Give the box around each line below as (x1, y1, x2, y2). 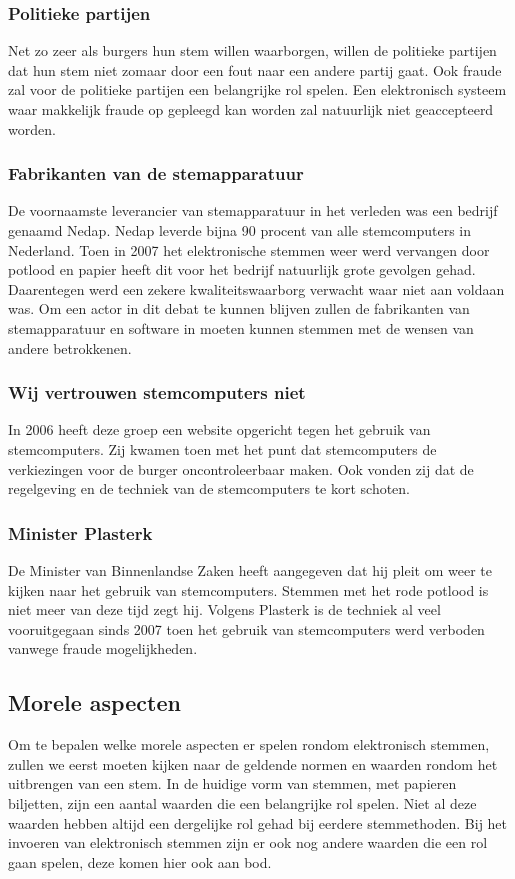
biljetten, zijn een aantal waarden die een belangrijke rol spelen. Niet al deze (8, 792, 477, 813)
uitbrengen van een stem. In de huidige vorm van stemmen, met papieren (8, 773, 457, 794)
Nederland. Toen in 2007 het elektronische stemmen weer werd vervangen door (8, 239, 490, 260)
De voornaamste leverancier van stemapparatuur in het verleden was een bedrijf (8, 200, 498, 221)
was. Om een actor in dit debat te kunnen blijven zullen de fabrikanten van (8, 298, 470, 319)
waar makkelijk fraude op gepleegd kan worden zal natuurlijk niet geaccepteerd (8, 99, 494, 119)
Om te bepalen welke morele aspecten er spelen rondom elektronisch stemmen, (8, 734, 490, 755)
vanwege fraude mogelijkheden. (8, 638, 198, 659)
